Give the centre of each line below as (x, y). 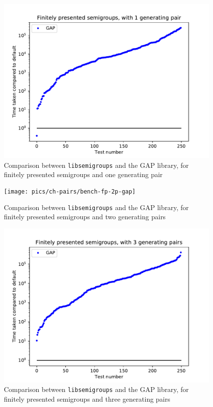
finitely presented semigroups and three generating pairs (87, 399)
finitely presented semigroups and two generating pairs (85, 217)
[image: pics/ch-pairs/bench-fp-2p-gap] (70, 191)
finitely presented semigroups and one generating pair (83, 174)
